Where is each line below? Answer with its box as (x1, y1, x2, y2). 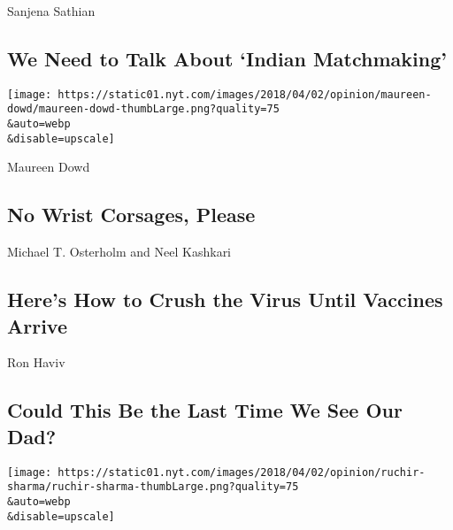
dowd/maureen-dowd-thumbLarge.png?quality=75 (7, 103, 280, 116)
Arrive (7, 311, 67, 339)
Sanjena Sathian (7, 2, 96, 19)
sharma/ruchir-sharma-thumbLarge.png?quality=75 (7, 480, 299, 494)
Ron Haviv (7, 353, 65, 372)
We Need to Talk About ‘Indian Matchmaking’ (7, 44, 447, 72)
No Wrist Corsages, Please (7, 201, 256, 228)
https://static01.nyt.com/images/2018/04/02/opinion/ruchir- (58, 465, 426, 479)
